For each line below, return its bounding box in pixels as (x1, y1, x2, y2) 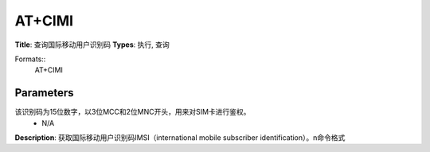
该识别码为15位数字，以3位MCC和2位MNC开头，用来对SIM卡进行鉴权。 (14, 107, 251, 117)
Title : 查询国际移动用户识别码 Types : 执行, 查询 (14, 40, 170, 49)
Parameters (14, 86, 74, 99)
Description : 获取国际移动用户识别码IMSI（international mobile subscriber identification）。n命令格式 (14, 133, 346, 142)
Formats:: (14, 54, 46, 64)
